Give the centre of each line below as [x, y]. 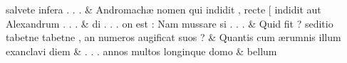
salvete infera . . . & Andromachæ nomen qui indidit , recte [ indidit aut [164, 9]
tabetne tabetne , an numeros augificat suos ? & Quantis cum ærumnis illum [173, 37]
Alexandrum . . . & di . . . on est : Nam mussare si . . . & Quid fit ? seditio [170, 23]
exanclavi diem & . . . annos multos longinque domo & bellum [141, 51]
